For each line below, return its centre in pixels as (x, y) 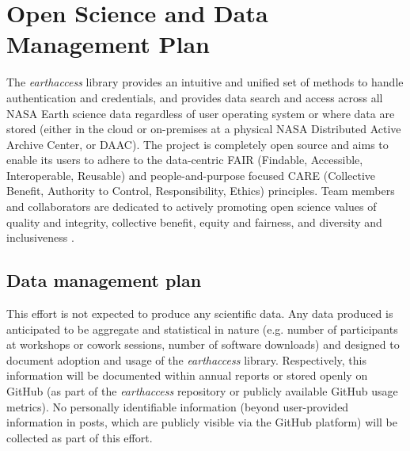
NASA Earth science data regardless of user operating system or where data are (201, 113)
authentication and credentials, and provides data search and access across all (195, 97)
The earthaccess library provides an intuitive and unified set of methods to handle (205, 82)
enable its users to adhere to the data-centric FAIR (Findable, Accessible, (185, 160)
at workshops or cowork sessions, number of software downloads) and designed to (203, 344)
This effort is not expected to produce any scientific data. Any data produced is (200, 313)
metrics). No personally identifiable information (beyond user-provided (178, 406)
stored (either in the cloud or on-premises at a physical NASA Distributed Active (204, 129)
